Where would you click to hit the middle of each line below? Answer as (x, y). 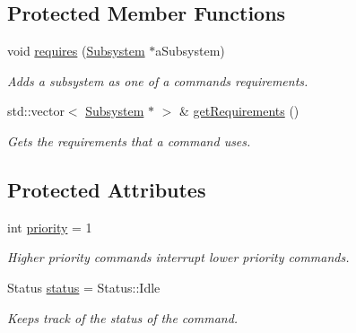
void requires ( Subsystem (76, 51)
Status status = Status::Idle (84, 287)
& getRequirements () (239, 111)
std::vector (36, 111)
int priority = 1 (50, 227)
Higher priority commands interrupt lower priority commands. (178, 257)
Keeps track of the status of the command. (123, 317)
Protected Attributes (107, 189)
